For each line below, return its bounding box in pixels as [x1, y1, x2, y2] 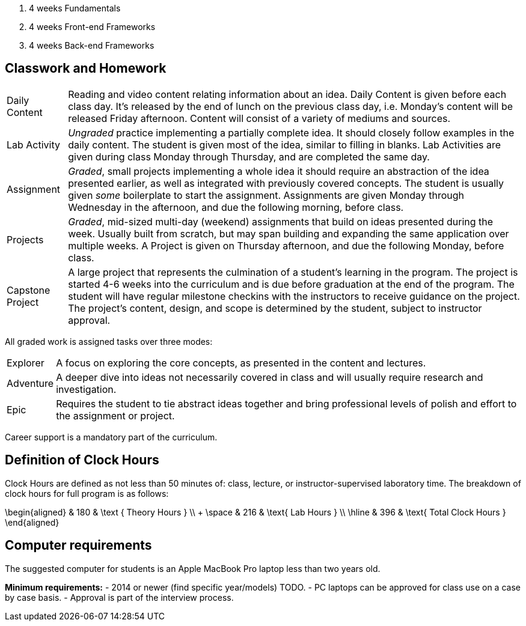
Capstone [7, 284, 50, 296]
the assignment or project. [56, 409, 175, 422]
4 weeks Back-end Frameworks [29, 40, 154, 50]
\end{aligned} [5, 517, 60, 527]
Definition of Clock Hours [5, 452, 159, 468]
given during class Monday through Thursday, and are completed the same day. [68, 150, 430, 163]
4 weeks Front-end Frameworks [29, 22, 156, 32]
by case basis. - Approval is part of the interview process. [5, 592, 234, 603]
